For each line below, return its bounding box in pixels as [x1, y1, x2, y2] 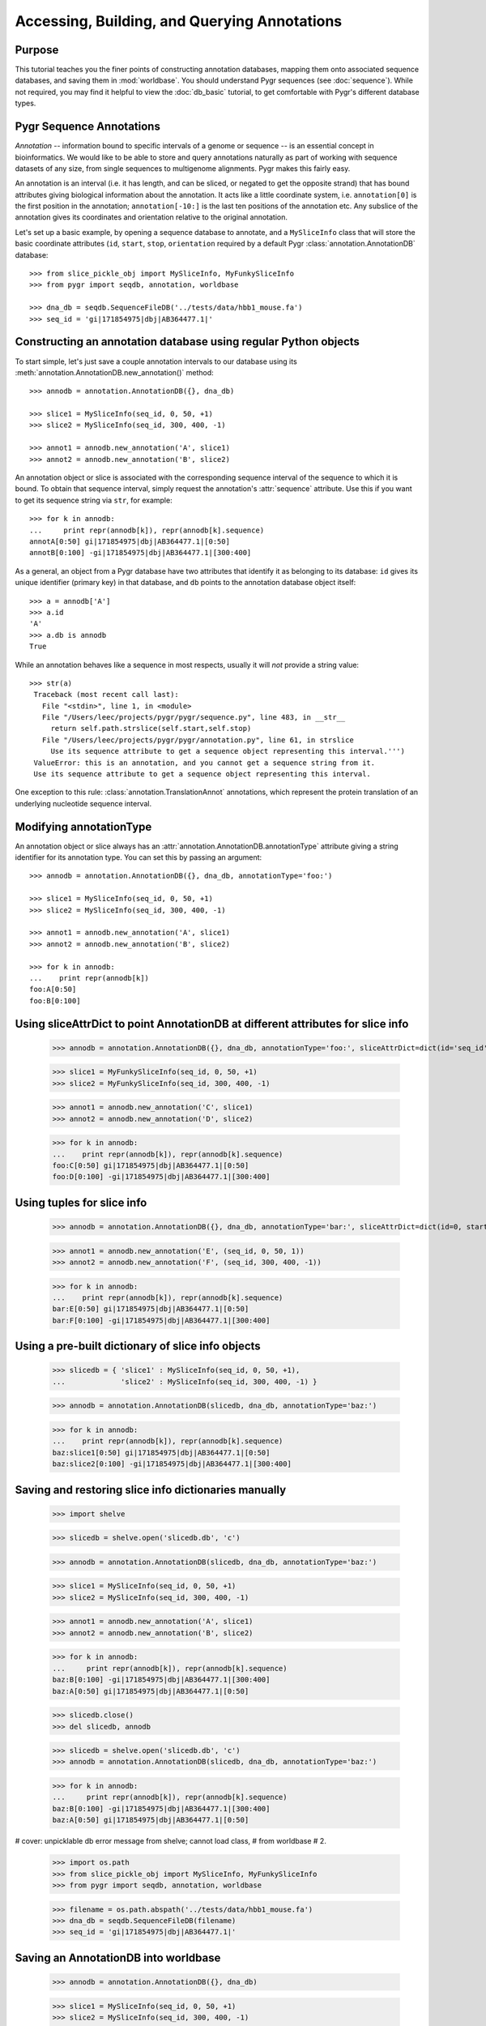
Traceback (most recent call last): [33, 690, 180, 699]
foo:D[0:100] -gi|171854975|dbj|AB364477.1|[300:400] [52, 1172, 271, 1182]
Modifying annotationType [15, 819, 152, 834]
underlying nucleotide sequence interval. [15, 798, 152, 808]
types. [15, 98, 36, 109]
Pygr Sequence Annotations [15, 120, 161, 134]
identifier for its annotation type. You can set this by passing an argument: [15, 853, 262, 862]
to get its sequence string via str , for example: [15, 495, 173, 505]
